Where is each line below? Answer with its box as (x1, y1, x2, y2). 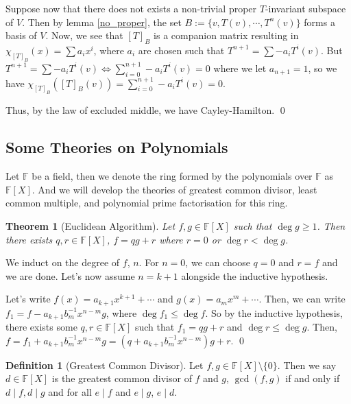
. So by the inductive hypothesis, (205, 305, 343, 320)
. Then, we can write (258, 292, 346, 306)
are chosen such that (138, 43, 225, 57)
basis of (5, 28, 37, 43)
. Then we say (277, 357, 337, 372)
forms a (304, 14, 335, 29)
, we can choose (185, 255, 250, 270)
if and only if (285, 371, 340, 385)
